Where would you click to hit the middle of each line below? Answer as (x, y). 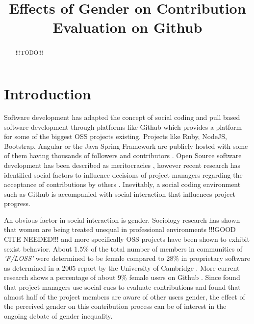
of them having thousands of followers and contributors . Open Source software (123, 155)
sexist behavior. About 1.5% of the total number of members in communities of (123, 248)
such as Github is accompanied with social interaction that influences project (120, 194)
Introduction (48, 94)
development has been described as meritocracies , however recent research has (122, 165)
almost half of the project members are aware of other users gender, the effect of (125, 296)
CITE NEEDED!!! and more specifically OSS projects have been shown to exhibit (127, 239)
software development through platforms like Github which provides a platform (123, 127)
